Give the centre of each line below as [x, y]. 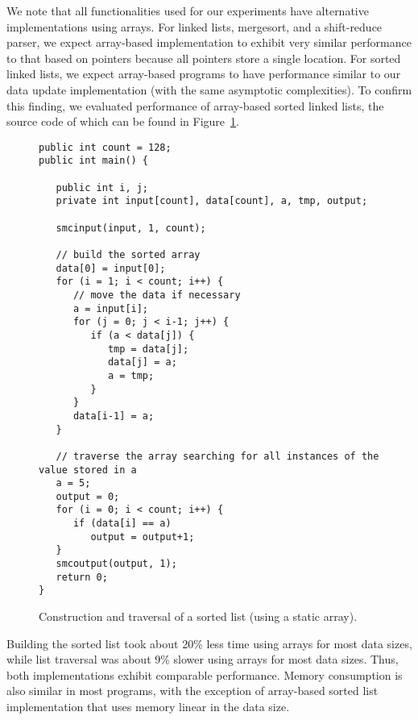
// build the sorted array [128, 255]
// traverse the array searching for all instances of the [217, 456]
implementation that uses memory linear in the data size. [148, 707]
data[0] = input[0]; [111, 268]
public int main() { [94, 161]
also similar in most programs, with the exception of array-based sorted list [192, 691]
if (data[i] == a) [122, 524]
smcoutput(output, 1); [116, 564]
